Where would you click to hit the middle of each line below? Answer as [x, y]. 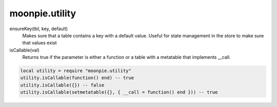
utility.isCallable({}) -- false [62, 85]
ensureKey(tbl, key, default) [39, 29]
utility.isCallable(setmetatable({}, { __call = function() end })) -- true [119, 92]
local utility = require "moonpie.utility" [76, 71]
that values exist [39, 43]
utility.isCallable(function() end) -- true [77, 78]
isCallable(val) [24, 50]
